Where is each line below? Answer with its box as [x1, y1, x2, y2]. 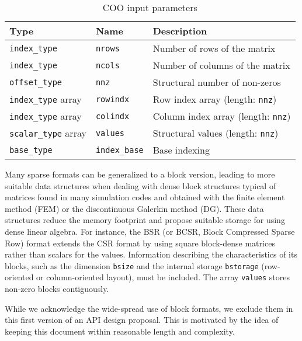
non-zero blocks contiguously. [5, 283, 109, 295]
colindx [95, 111, 130, 121]
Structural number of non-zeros [152, 75, 281, 89]
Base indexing [152, 143, 210, 156]
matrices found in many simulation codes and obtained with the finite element [5, 191, 285, 203]
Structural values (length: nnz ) [152, 126, 279, 140]
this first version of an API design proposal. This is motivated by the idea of [5, 314, 279, 326]
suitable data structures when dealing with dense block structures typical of [5, 179, 276, 192]
